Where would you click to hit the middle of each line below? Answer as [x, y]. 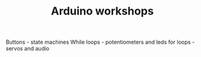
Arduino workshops [102, 11]
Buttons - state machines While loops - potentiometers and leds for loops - [100, 42]
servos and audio [28, 49]
